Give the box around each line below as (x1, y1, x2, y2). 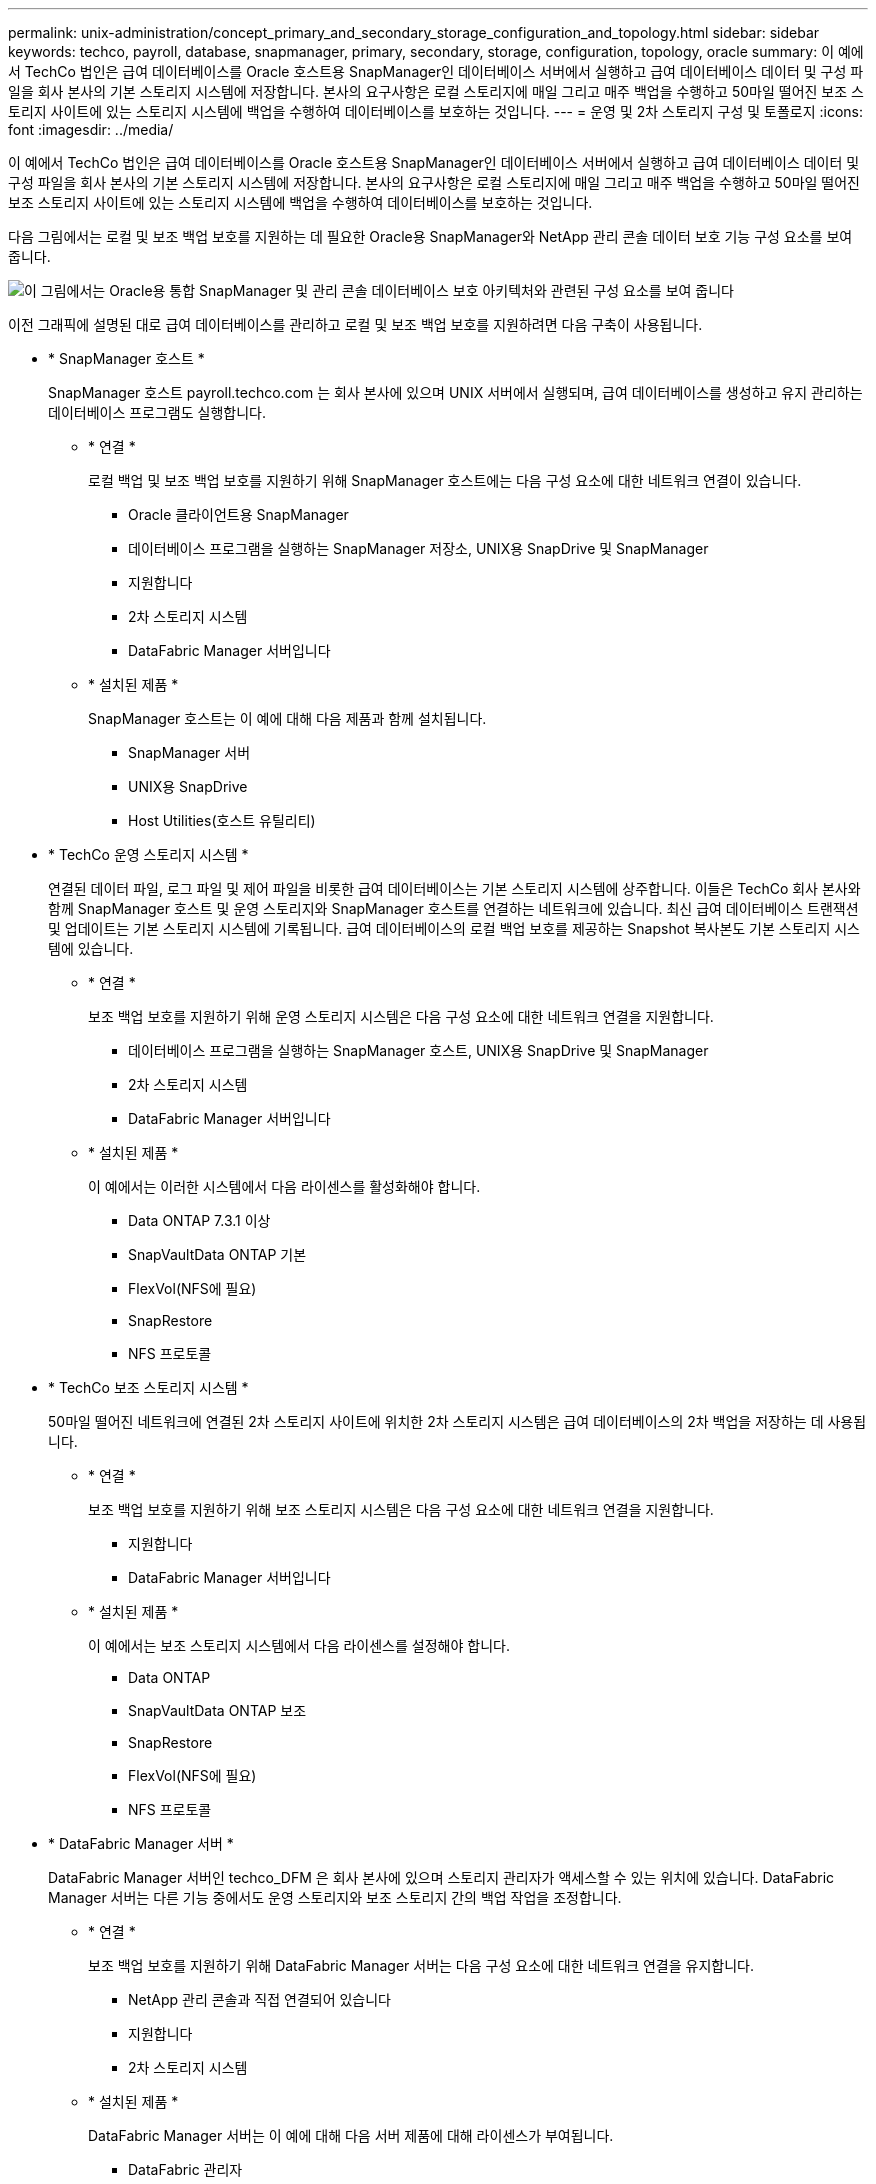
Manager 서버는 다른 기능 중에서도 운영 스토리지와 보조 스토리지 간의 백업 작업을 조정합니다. (48, 1889, 622, 1906)
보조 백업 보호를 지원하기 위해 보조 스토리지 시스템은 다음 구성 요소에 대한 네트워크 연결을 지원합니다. (88, 1501, 714, 1518)
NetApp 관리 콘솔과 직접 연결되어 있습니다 (128, 1991, 391, 2008)
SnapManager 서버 (128, 744, 251, 761)
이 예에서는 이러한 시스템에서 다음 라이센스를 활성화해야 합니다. (88, 1178, 481, 1195)
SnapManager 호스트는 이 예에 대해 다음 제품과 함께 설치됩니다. (88, 710, 487, 727)
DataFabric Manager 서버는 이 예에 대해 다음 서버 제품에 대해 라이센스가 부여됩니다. (88, 2127, 614, 2144)
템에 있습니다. (48, 940, 134, 957)
